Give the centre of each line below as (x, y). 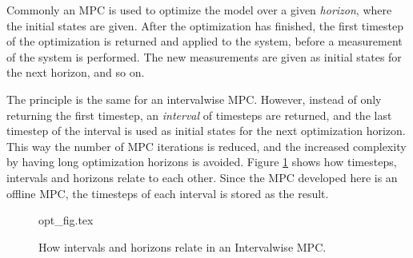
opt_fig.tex (66, 220)
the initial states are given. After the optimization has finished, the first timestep (205, 25)
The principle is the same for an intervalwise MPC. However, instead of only (194, 99)
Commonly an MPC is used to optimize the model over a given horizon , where (199, 10)
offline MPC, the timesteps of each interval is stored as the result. (168, 193)
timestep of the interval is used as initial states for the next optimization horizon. (206, 131)
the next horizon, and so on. (76, 72)
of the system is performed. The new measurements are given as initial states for (204, 56)
